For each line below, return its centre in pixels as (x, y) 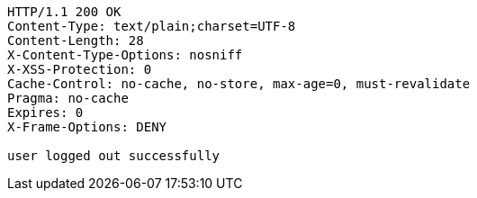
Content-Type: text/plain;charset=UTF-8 (152, 26)
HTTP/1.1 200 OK (64, 12)
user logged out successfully (114, 156)
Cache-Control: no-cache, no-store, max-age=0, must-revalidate (239, 84)
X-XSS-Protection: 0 (80, 69)
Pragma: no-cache (68, 98)
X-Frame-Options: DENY (87, 127)
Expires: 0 (45, 112)
